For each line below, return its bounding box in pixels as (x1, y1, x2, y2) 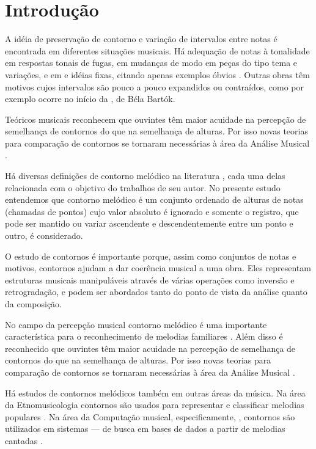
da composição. (5, 298, 62, 310)
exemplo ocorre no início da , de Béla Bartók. (5, 92, 175, 105)
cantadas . (5, 434, 43, 447)
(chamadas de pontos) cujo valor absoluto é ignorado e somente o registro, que (5, 205, 299, 217)
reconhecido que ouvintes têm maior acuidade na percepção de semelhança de (5, 341, 296, 354)
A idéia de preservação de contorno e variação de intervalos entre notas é (5, 32, 277, 45)
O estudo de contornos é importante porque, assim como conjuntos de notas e (5, 249, 296, 262)
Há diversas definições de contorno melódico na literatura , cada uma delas (5, 169, 285, 182)
